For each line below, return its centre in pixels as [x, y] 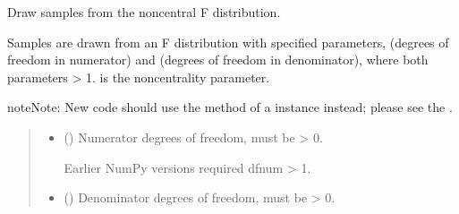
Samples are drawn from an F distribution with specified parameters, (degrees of [228, 42]
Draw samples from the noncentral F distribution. [144, 12]
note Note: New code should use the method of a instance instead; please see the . [230, 107]
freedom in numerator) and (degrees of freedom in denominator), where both [218, 60]
